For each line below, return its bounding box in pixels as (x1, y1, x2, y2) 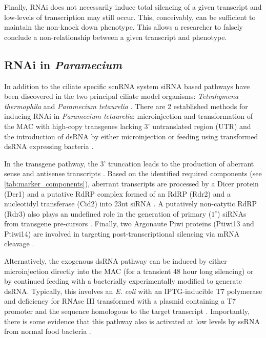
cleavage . (4, 238, 34, 249)
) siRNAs (217, 208, 247, 219)
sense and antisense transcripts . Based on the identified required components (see (4, 168, 262, 179)
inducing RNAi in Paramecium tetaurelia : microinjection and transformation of (4, 111, 253, 121)
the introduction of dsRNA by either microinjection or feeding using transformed (4, 131, 258, 141)
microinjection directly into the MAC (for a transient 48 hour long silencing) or (4, 265, 254, 276)
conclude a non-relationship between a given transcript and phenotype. (4, 31, 227, 42)
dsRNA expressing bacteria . (4, 141, 94, 152)
